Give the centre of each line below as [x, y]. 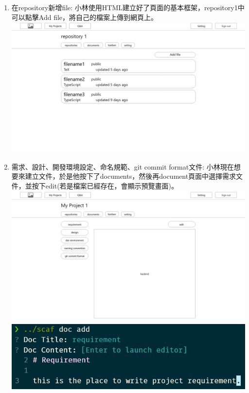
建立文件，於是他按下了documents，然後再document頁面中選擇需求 [131, 176]
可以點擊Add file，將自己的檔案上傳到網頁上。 [85, 17]
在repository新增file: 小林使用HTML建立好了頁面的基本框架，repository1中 [128, 7]
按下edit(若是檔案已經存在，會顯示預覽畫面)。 [105, 186]
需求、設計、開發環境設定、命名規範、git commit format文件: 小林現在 [123, 166]
